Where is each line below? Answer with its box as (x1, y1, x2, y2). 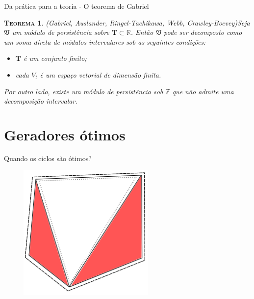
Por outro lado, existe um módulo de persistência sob (4, 86, 163, 96)
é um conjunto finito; (24, 53, 87, 63)
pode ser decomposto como (164, 27, 242, 37)
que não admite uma (172, 86, 234, 96)
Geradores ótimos (4, 124, 126, 144)
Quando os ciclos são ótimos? (4, 153, 92, 163)
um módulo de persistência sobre (12, 27, 109, 37)
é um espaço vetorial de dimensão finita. (40, 69, 161, 80)
